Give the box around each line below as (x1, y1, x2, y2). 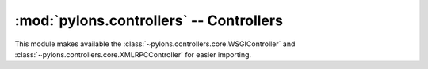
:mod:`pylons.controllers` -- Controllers (14, 12, 283, 29)
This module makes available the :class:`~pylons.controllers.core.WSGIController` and (14, 39, 296, 49)
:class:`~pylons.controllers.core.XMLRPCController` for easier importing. (14, 49, 252, 59)
